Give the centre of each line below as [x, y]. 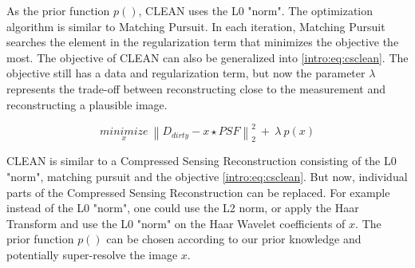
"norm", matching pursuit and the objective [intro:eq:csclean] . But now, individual [207, 177]
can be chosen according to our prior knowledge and [234, 239]
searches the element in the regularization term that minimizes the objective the [203, 42]
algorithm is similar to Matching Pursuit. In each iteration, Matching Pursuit [196, 26]
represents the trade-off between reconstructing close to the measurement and [196, 88]
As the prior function [58, 10]
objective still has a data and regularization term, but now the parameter [186, 73]
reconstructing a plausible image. [87, 104]
